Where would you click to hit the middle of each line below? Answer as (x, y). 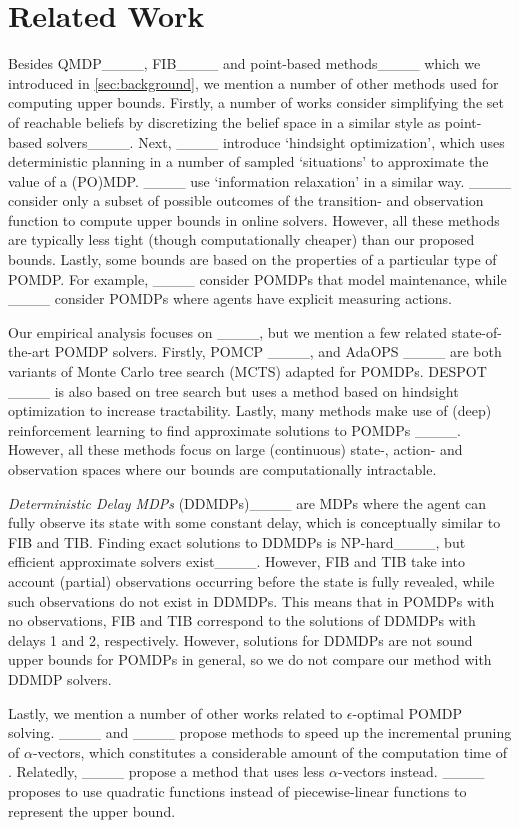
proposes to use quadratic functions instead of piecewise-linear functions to (237, 790)
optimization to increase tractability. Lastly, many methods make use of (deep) (250, 410)
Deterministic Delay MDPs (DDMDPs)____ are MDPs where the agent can (247, 502)
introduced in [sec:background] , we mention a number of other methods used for (253, 82)
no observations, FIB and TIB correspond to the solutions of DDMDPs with (242, 620)
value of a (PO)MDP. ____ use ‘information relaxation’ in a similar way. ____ (259, 180)
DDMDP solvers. (60, 678)
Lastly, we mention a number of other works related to (175, 712)
